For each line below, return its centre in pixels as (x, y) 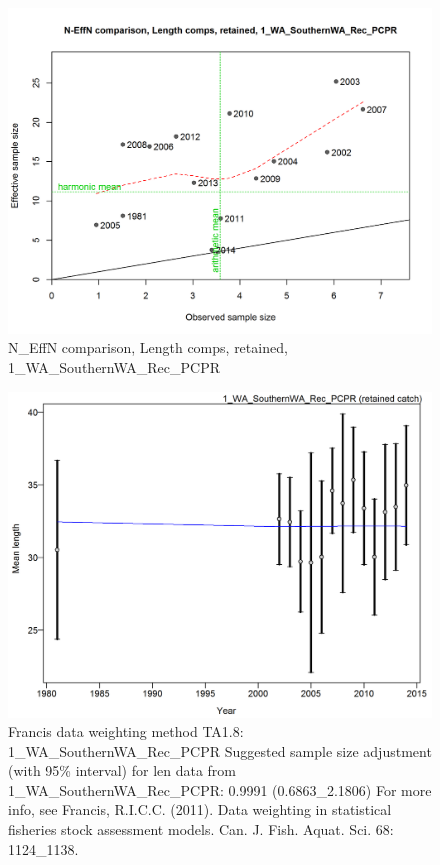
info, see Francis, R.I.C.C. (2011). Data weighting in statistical (200, 809)
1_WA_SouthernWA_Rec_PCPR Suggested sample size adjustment (220, 750)
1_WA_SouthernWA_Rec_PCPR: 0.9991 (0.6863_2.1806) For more (220, 789)
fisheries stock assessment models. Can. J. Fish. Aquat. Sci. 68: (201, 829)
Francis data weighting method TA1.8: (126, 731)
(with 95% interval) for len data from (122, 770)
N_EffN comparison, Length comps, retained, (148, 347)
